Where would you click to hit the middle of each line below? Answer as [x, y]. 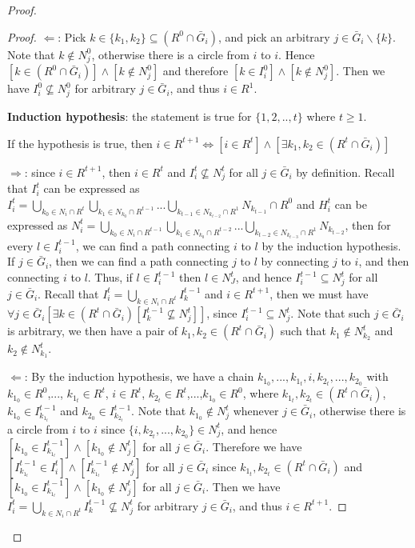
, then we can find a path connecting [139, 261]
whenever [256, 411]
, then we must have [319, 293]
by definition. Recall [345, 172]
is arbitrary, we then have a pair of [92, 331]
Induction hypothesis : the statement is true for [130, 116]
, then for [368, 224]
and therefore [196, 71]
